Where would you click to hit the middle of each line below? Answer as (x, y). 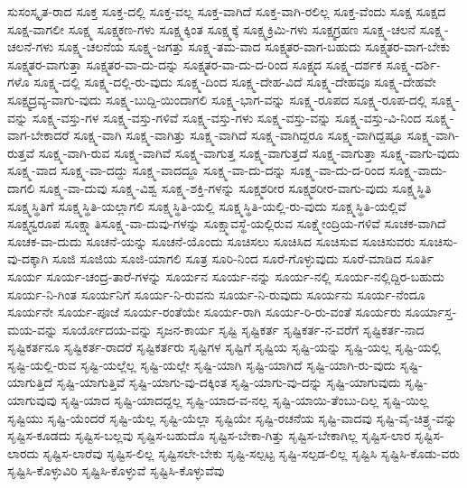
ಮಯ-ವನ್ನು (33, 329)
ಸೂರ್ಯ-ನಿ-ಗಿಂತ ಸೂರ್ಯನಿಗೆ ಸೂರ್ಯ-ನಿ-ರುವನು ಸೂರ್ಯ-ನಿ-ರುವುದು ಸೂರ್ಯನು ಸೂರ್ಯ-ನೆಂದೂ (216, 294)
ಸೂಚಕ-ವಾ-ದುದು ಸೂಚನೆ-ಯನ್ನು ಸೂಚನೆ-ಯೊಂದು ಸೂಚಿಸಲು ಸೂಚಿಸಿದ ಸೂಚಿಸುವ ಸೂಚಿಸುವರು (211, 240)
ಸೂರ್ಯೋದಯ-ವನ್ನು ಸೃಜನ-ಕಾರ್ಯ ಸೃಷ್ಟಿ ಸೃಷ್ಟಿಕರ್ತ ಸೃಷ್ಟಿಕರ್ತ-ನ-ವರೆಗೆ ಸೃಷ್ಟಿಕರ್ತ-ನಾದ (243, 329)
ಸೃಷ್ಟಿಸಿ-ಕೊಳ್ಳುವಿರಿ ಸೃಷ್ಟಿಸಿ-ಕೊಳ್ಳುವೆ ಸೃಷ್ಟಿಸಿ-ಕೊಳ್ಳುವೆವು (116, 470)
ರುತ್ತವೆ (21, 152)
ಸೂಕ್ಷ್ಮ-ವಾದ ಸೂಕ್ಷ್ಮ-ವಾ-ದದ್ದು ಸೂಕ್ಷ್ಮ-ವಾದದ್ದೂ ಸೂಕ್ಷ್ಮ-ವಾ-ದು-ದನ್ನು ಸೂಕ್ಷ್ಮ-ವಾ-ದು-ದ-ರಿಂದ (196, 170)
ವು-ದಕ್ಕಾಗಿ (28, 258)
